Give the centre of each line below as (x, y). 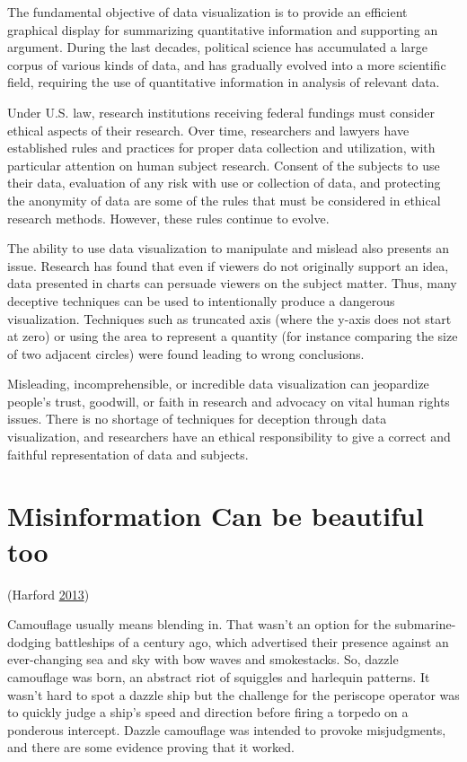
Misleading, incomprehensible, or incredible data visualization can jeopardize (218, 384)
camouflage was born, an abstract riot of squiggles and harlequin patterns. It (219, 676)
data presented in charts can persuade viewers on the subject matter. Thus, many (232, 283)
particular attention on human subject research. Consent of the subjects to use (224, 165)
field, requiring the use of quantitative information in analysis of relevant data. (224, 82)
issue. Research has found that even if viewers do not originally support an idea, (228, 265)
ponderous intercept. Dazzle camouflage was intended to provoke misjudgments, (227, 729)
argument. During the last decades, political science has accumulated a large (218, 47)
